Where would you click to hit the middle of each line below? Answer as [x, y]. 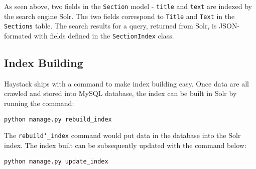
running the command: [39, 103]
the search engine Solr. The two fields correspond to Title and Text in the [119, 16]
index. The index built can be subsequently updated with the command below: [125, 145]
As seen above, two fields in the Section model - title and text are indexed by [128, 6]
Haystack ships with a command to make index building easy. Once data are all [126, 83]
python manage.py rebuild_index [58, 119]
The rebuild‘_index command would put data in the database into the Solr [122, 135]
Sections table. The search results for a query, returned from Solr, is [110, 26]
